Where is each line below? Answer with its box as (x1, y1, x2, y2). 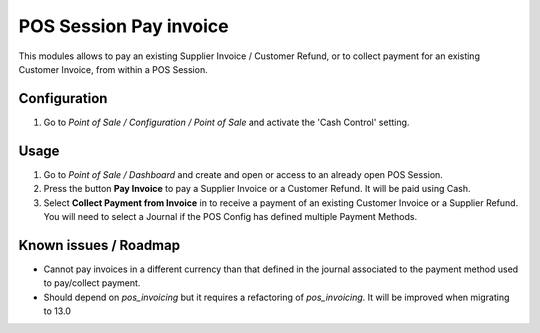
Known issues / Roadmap (18, 236, 180, 254)
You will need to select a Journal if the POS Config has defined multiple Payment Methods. (43, 210, 418, 222)
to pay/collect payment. (43, 277, 141, 289)
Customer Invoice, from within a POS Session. (18, 63, 209, 75)
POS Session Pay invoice (18, 15, 229, 37)
